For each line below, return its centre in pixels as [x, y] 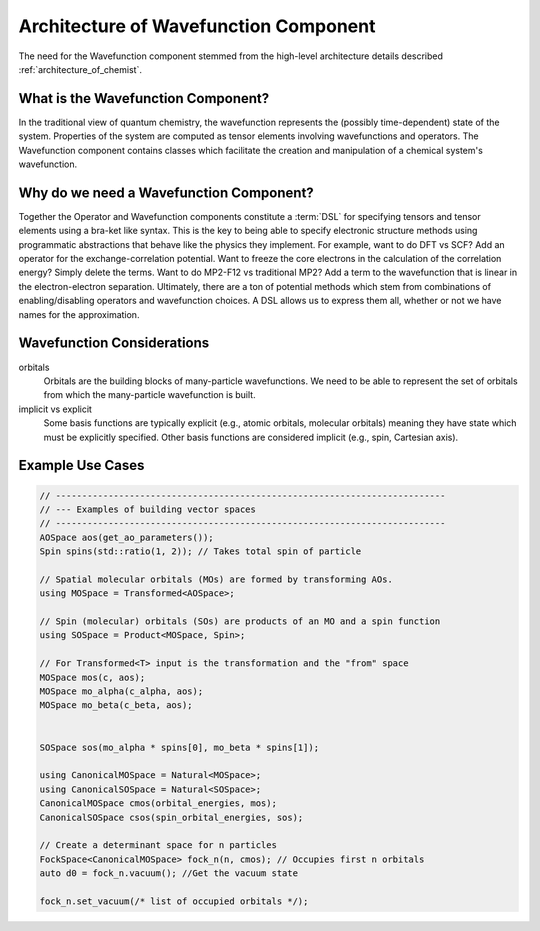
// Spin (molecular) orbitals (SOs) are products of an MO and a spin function [240, 621]
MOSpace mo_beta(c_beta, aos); [116, 705]
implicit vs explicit [55, 409]
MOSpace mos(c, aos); [92, 677]
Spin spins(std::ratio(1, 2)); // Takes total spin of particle [200, 551]
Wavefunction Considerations [114, 343]
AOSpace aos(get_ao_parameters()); [126, 537]
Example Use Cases [81, 465]
